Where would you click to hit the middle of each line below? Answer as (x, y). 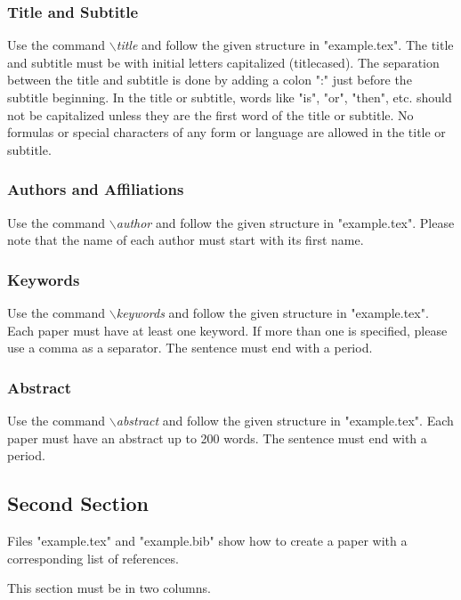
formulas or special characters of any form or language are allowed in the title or (226, 132)
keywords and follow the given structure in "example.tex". (272, 312)
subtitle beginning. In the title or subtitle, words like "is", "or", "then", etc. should (230, 97)
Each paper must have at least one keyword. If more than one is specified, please (227, 330)
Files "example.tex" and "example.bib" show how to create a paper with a (207, 540)
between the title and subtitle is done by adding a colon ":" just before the (210, 80)
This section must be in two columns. (109, 588)
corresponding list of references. (93, 558)
